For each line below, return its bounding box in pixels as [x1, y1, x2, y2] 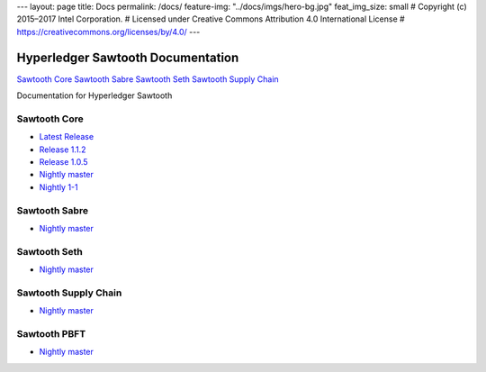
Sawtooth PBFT [16, 327, 86, 340]
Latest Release [39, 132, 94, 142]
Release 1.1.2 [39, 144, 86, 155]
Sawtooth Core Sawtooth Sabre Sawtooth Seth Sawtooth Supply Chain [16, 73, 279, 85]
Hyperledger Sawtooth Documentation [16, 50, 239, 65]
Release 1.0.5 [39, 157, 88, 167]
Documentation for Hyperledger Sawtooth [16, 90, 173, 101]
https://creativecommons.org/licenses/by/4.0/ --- [16, 26, 201, 37]
